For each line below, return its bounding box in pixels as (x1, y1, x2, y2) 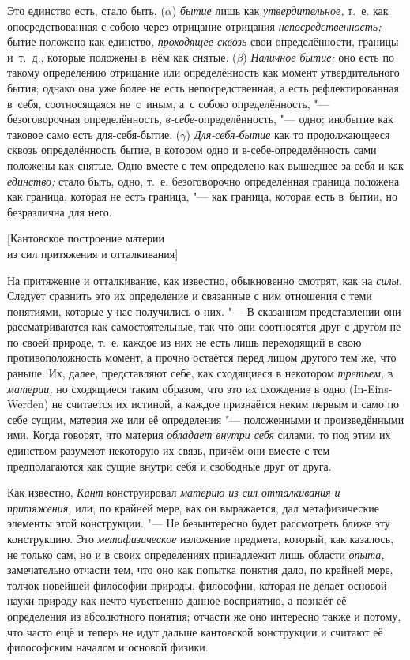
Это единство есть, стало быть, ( (7, 2, 165, 18)
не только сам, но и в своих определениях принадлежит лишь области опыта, (7, 546, 385, 562)
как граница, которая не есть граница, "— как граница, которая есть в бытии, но (7, 188, 397, 204)
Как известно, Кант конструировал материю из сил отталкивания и (7, 484, 340, 501)
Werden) (7, 396, 49, 412)
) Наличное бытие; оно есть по (243, 48, 394, 65)
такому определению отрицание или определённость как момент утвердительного (7, 64, 400, 81)
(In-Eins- (348, 380, 393, 396)
